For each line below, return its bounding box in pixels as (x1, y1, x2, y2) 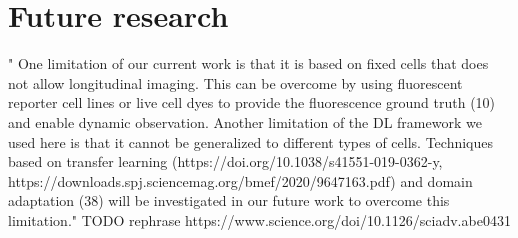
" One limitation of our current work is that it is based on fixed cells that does (8, 53, 489, 74)
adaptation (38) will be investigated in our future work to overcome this (8, 190, 450, 211)
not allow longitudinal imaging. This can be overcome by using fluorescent (8, 72, 463, 93)
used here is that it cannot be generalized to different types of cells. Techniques (8, 131, 494, 152)
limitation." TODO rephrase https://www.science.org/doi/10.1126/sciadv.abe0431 (8, 209, 511, 230)
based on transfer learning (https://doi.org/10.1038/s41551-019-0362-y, (8, 151, 443, 172)
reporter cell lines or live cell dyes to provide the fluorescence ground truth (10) (8, 92, 496, 113)
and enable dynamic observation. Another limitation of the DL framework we (8, 111, 482, 132)
